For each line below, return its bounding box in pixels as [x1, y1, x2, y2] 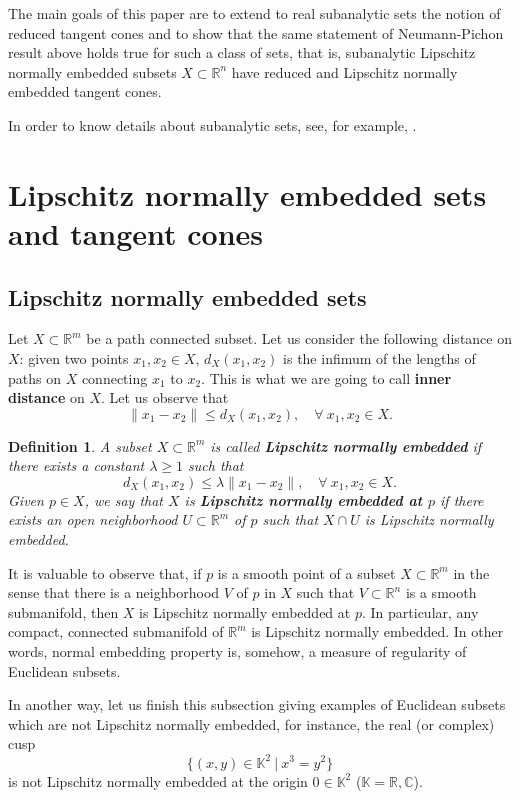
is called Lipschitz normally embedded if [210, 435, 482, 456]
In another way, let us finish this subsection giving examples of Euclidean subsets [8, 694, 506, 715]
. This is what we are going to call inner [201, 367, 452, 388]
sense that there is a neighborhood [8, 582, 220, 603]
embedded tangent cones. [8, 81, 162, 102]
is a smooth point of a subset [217, 562, 396, 583]
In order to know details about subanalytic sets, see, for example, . [8, 114, 417, 135]
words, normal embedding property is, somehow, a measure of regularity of [8, 641, 467, 662]
